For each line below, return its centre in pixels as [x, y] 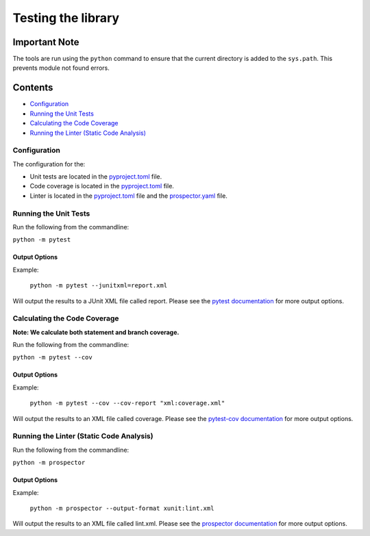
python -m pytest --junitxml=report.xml [99, 285]
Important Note [46, 42]
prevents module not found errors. [61, 68]
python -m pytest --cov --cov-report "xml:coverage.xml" [127, 403]
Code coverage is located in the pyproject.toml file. [102, 186]
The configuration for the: [49, 164]
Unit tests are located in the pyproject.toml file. [96, 177]
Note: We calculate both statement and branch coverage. [96, 332]
